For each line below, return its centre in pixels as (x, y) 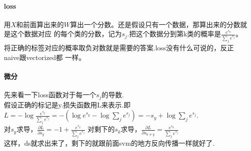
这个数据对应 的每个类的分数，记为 (66, 34)
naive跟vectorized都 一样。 (45, 57)
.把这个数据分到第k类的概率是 (174, 34)
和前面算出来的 (40, 24)
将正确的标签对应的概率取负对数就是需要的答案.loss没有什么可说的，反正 (119, 48)
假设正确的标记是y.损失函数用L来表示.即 (67, 104)
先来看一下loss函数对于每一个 (50, 95)
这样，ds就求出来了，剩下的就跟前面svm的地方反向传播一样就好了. (109, 143)
